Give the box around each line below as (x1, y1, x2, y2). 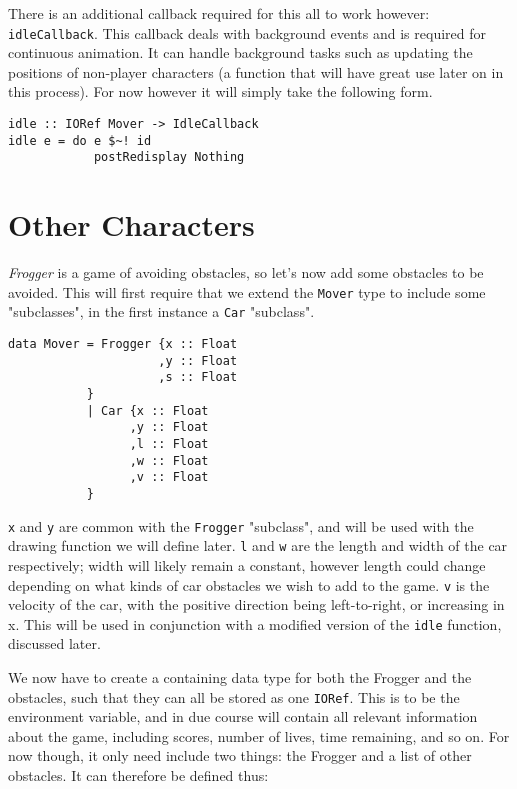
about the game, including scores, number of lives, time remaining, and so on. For (8, 725, 510, 746)
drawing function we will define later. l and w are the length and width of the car (8, 535, 508, 556)
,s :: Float (158, 370, 238, 385)
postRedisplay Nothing (93, 150, 245, 165)
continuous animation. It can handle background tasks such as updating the (8, 42, 473, 63)
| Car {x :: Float (86, 403, 209, 418)
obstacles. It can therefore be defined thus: (8, 765, 269, 786)
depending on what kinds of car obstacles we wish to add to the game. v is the (8, 574, 490, 595)
